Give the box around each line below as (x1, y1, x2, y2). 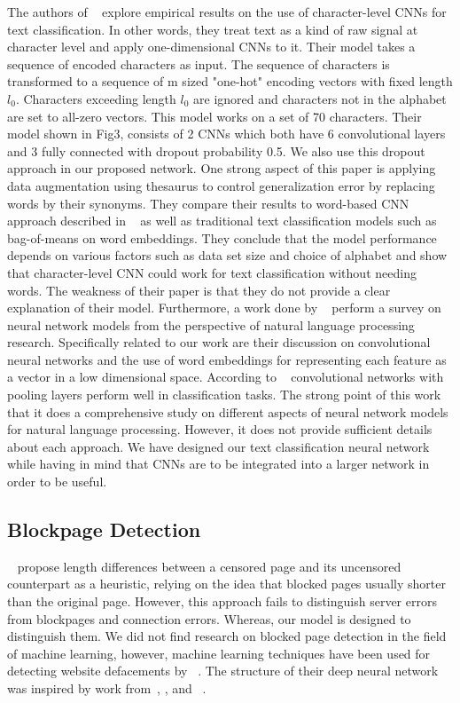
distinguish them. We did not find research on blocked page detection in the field (7, 627, 447, 645)
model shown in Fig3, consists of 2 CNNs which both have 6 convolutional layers (7, 124, 446, 143)
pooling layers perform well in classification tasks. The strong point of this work (7, 385, 441, 404)
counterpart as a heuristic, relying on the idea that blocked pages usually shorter (7, 574, 446, 593)
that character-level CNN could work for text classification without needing (7, 263, 417, 281)
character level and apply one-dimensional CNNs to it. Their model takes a (7, 37, 416, 56)
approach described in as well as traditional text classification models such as (7, 211, 437, 230)
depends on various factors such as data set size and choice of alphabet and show (7, 246, 448, 265)
